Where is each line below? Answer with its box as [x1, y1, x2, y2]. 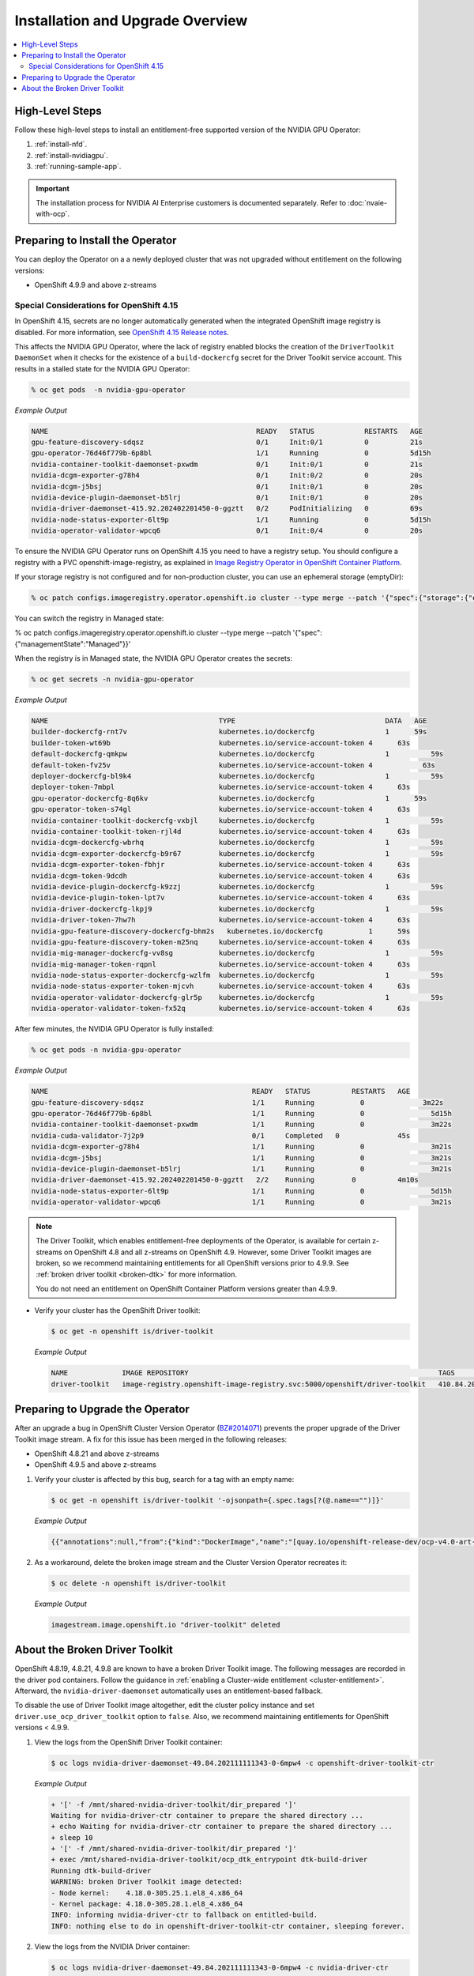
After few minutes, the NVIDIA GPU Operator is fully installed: [14, 1024, 215, 1034]
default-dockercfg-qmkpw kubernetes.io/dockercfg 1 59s [31, 749, 444, 759]
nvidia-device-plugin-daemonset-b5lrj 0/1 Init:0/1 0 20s [31, 493, 423, 502]
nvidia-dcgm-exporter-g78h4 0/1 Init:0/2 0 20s [31, 471, 423, 480]
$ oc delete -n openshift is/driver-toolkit [51, 1578, 227, 1588]
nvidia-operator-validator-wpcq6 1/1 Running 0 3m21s [31, 1197, 452, 1207]
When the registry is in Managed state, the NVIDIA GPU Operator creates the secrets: [14, 654, 292, 663]
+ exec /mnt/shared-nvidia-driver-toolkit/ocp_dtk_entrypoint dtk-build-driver [51, 1855, 368, 1865]
